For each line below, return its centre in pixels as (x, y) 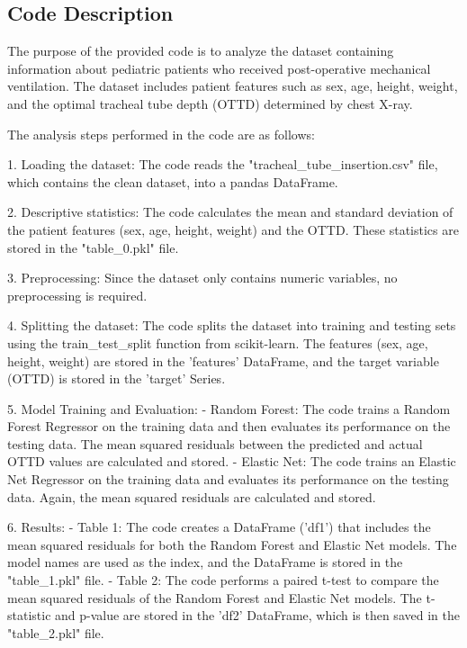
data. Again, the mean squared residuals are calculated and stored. (192, 496)
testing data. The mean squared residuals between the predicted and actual (215, 443)
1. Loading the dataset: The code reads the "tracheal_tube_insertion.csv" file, (223, 164)
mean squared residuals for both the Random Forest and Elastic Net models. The (232, 544)
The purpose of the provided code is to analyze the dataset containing (201, 51)
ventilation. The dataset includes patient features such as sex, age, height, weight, (233, 86)
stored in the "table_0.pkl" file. (93, 247)
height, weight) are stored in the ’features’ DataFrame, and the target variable (223, 360)
